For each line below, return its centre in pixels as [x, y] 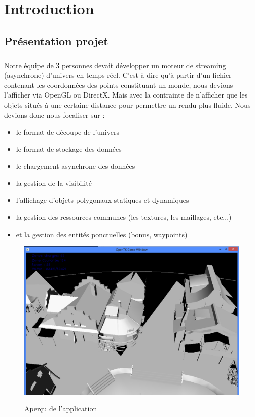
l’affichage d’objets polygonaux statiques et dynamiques [102, 200]
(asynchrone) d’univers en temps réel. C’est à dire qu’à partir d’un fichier [118, 75]
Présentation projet [56, 40]
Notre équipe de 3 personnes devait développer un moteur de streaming [115, 65]
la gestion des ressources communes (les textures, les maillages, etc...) [124, 217]
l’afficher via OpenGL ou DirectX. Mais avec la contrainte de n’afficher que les [126, 95]
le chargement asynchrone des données [76, 166]
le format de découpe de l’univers [67, 132]
